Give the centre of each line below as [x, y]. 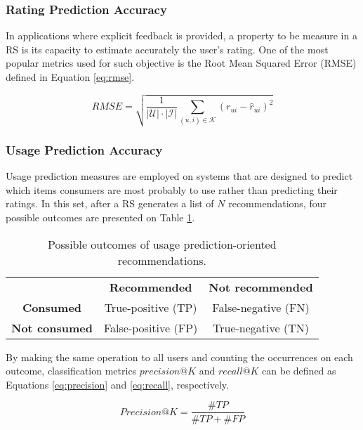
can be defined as [299, 371]
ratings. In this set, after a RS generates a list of [110, 203]
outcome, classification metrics [71, 371]
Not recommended [261, 287]
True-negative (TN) [261, 327]
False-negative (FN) [261, 307]
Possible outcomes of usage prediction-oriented [162, 244]
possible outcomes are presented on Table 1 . [100, 217]
